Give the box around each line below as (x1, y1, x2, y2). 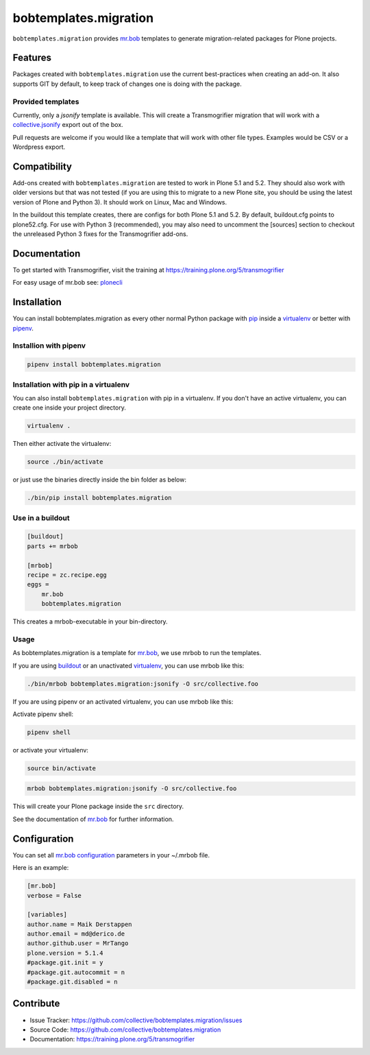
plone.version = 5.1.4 (27, 949, 103, 957)
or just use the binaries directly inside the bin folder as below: (12, 475, 186, 484)
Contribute (12, 998, 60, 1010)
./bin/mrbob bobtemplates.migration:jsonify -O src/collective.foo (27, 680, 259, 687)
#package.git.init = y (27, 959, 103, 967)
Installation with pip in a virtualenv (12, 379, 130, 389)
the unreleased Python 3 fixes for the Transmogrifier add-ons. (12, 230, 188, 238)
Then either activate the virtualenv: (12, 440, 112, 448)
